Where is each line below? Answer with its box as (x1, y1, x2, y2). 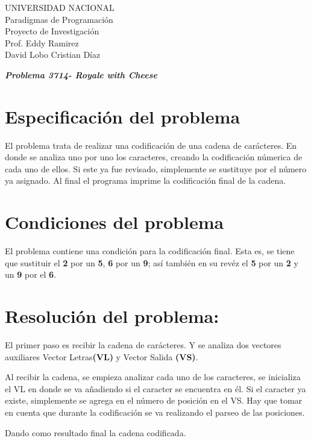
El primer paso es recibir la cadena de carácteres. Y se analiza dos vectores (5, 339, 281, 351)
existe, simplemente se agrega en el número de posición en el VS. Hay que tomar (5, 394, 303, 407)
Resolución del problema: (5, 304, 219, 328)
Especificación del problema (5, 104, 240, 128)
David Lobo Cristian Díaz (5, 48, 101, 61)
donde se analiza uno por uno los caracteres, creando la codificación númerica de (5, 151, 303, 163)
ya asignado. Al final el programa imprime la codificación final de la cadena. (5, 174, 286, 187)
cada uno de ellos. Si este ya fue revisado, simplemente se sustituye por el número (5, 162, 307, 175)
